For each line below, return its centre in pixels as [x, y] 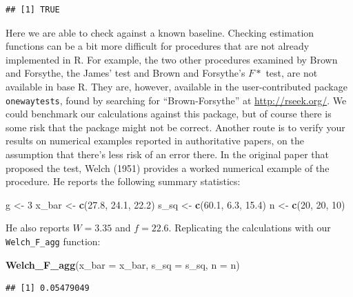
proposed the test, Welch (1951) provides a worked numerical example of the [168, 167]
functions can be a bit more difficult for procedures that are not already [158, 46]
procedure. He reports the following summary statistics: [123, 181]
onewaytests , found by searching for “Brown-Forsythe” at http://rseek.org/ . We [176, 100]
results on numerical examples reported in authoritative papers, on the [155, 141]
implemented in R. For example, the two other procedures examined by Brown [172, 59]
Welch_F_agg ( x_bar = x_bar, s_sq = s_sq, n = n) [123, 264]
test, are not [292, 73]
